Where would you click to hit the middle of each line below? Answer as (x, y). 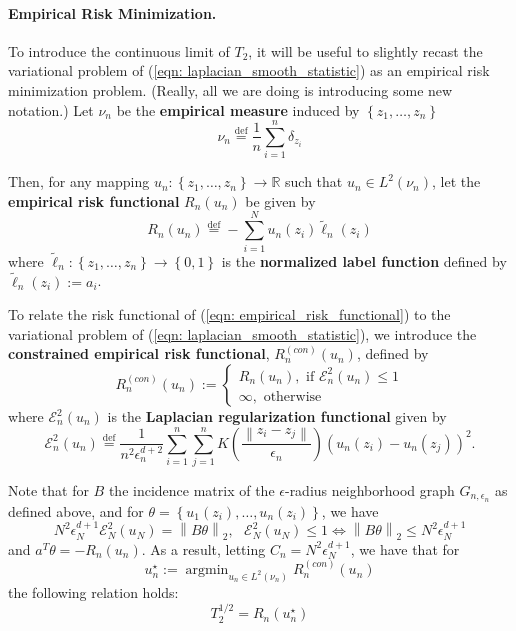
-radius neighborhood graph (369, 489)
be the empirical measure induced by (238, 109)
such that (314, 181)
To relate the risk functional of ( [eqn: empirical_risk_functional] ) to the (229, 314)
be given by (280, 200)
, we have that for (405, 548)
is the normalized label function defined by (364, 260)
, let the (456, 181)
